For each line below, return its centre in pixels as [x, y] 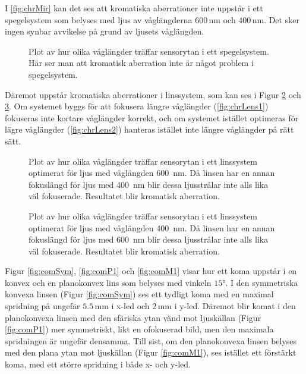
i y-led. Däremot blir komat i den [235, 306]
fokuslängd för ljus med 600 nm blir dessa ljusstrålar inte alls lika [149, 239]
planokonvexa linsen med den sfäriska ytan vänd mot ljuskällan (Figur [133, 317]
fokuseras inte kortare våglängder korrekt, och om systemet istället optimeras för [152, 117]
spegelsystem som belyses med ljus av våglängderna [99, 19]
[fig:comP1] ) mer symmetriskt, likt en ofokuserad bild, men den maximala [139, 329]
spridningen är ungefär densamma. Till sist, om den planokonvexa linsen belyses [151, 340]
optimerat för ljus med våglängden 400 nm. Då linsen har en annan [152, 227]
